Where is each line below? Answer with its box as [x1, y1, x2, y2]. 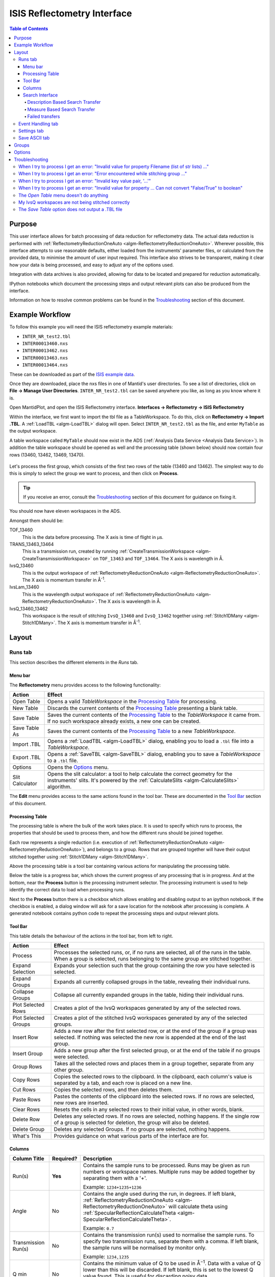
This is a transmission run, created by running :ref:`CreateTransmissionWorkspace [22, 548, 195, 554]
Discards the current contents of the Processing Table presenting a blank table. [47, 705, 238, 712]
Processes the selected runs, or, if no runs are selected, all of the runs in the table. [53, 949, 252, 956]
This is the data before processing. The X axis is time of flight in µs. [22, 534, 164, 540]
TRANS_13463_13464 [9, 541, 54, 548]
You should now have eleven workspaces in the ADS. [9, 508, 121, 514]
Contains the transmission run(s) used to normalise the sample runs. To [83, 1232, 255, 1239]
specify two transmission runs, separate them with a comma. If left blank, [83, 1238, 259, 1245]
